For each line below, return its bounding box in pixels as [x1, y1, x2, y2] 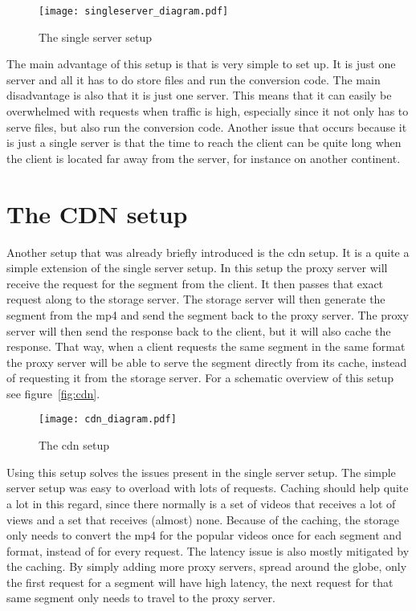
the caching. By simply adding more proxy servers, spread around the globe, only [6, 558, 407, 575]
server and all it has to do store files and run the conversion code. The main [6, 71, 381, 88]
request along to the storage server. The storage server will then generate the [6, 291, 385, 308]
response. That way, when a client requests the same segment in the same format [6, 338, 406, 355]
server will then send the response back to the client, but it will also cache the [6, 322, 391, 339]
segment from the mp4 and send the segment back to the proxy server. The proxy [6, 306, 409, 323]
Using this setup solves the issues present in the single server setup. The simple [6, 463, 396, 480]
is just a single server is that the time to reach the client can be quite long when [6, 134, 402, 151]
